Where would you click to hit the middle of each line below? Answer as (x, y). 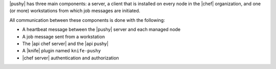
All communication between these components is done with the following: (87, 20)
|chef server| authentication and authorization (71, 58)
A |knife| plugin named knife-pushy (62, 51)
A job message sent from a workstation (63, 37)
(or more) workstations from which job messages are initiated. (75, 11)
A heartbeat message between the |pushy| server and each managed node (101, 29)
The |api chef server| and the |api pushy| (65, 44)
